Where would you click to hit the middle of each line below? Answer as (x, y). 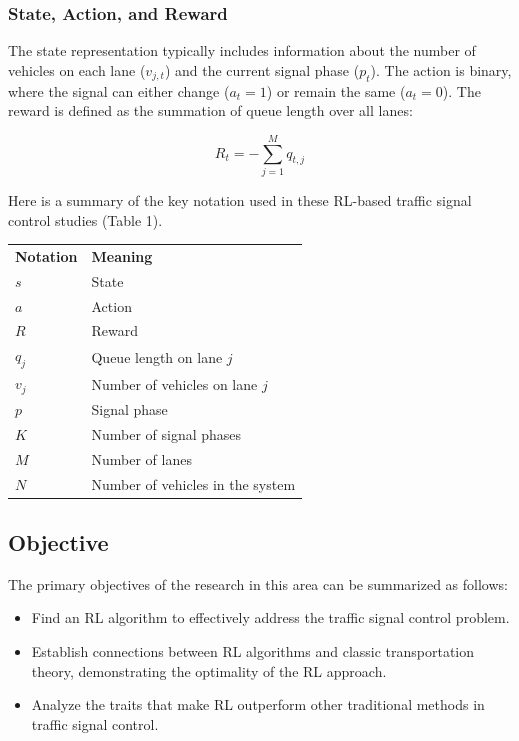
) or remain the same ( (336, 90)
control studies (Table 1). (85, 219)
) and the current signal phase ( (262, 69)
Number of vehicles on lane (174, 383)
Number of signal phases (166, 433)
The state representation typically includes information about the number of (242, 50)
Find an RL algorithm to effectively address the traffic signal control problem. (270, 617)
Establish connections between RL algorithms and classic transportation (253, 651)
